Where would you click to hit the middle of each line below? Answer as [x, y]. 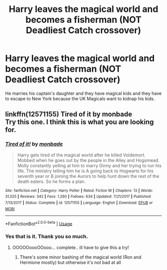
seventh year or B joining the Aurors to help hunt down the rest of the [88, 176]
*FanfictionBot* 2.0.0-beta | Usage [39, 223]
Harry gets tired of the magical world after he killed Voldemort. [81, 155]
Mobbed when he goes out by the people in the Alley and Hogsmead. [88, 160]
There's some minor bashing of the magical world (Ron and [81, 257]
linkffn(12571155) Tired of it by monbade [69, 114]
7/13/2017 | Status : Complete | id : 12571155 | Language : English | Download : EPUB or [79, 203]
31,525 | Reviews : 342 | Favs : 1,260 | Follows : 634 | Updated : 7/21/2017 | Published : [78, 197]
